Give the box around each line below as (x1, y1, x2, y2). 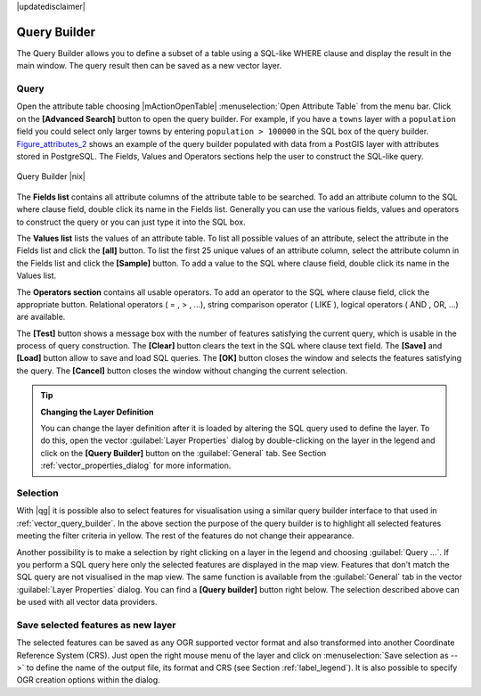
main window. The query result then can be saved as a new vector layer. (16, 61, 282, 71)
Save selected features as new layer (16, 618, 176, 631)
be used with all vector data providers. (16, 597, 158, 608)
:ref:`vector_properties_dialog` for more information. (40, 460, 232, 471)
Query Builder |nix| (16, 171, 86, 182)
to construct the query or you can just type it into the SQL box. (16, 217, 246, 227)
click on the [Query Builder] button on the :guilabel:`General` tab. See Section (40, 447, 327, 458)
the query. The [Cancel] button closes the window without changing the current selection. (16, 365, 348, 376)
